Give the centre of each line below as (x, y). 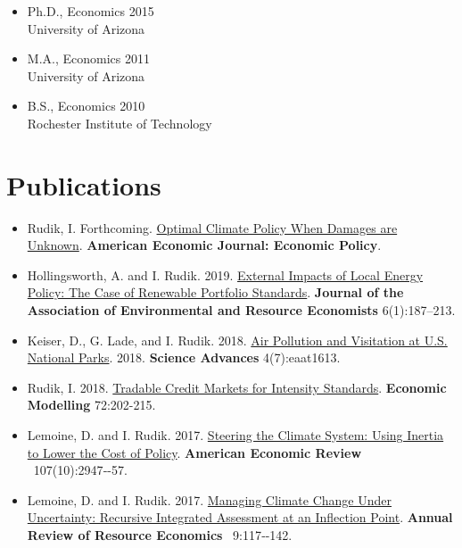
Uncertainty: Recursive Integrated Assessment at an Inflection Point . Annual (240, 517)
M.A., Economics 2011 (88, 58)
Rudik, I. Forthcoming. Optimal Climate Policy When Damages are (212, 227)
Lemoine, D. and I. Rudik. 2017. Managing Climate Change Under (210, 499)
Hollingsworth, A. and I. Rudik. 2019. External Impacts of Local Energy (225, 274)
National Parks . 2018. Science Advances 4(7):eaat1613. (184, 357)
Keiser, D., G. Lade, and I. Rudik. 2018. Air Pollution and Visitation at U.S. (237, 340)
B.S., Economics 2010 (86, 106)
